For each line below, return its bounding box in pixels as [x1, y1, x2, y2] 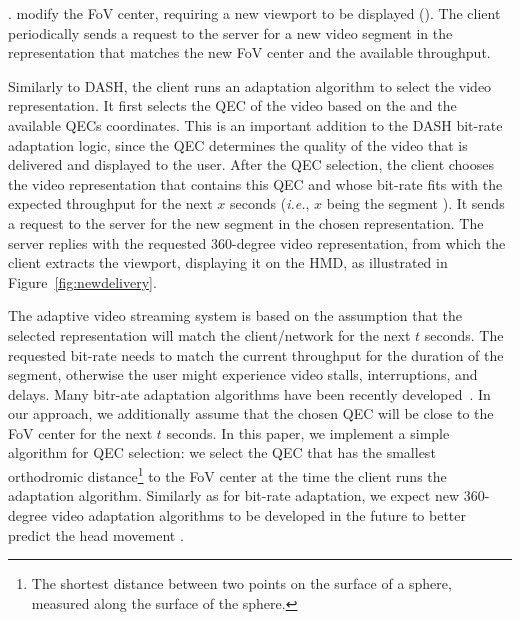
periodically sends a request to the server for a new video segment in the [8, 22, 453, 43]
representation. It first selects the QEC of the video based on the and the [8, 95, 457, 116]
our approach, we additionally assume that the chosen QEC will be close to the [8, 403, 494, 424]
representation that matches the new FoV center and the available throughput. [8, 42, 491, 63]
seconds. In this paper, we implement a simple [166, 422, 450, 443]
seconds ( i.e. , [230, 193, 310, 214]
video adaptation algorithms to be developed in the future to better [51, 504, 466, 525]
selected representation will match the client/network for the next [8, 324, 411, 345]
